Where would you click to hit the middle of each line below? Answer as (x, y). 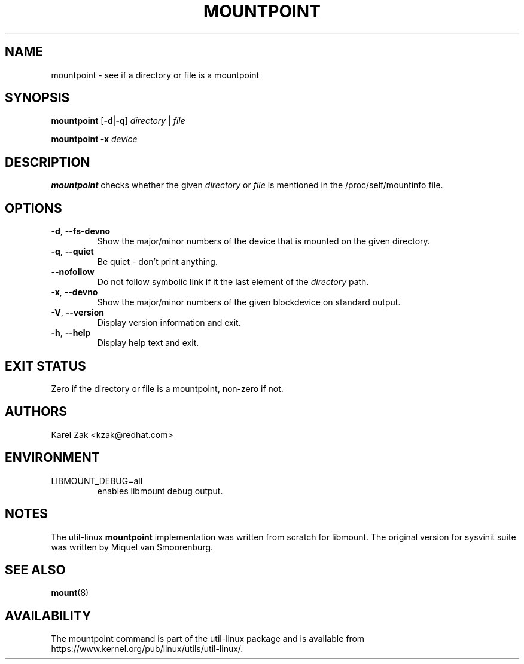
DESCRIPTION (48, 162)
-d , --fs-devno (81, 231)
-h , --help (71, 333)
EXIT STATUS (45, 366)
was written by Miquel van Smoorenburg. (132, 547)
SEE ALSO (35, 570)
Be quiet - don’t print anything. (157, 262)
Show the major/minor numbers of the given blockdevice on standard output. (249, 302)
